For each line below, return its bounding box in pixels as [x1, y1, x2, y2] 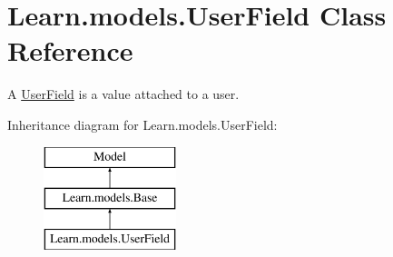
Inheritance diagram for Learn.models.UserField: [7, 114, 278, 133]
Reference [7, 32, 133, 69]
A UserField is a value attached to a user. [7, 84, 240, 104]
